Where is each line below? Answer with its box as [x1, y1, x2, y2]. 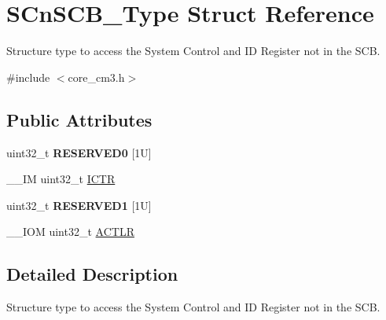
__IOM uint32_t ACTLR [6, 223, 134, 240]
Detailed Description [6, 262, 178, 286]
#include [6, 68, 50, 85]
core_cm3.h [68, 68, 125, 85]
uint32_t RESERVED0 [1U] [6, 144, 152, 160]
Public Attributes [6, 107, 153, 131]
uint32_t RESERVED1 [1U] [6, 197, 152, 213]
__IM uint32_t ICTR [6, 171, 116, 187]
